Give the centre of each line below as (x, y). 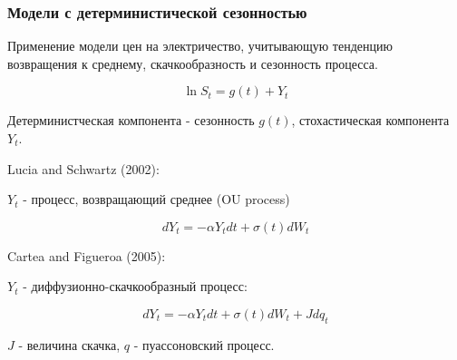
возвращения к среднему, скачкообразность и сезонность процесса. (193, 63)
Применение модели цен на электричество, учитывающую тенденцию (200, 46)
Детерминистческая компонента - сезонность (131, 120)
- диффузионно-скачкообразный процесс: (135, 286)
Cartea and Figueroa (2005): (87, 255)
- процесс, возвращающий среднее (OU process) (156, 199)
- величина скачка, (69, 344)
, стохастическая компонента (370, 120)
